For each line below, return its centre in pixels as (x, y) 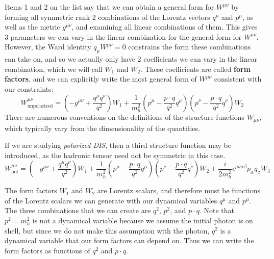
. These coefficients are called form (196, 69)
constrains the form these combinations (190, 47)
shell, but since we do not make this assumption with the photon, (107, 230)
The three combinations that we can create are (78, 210)
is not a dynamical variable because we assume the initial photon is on (143, 220)
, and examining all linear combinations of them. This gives (165, 27)
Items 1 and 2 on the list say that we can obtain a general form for (109, 7)
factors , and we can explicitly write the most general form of (101, 79)
